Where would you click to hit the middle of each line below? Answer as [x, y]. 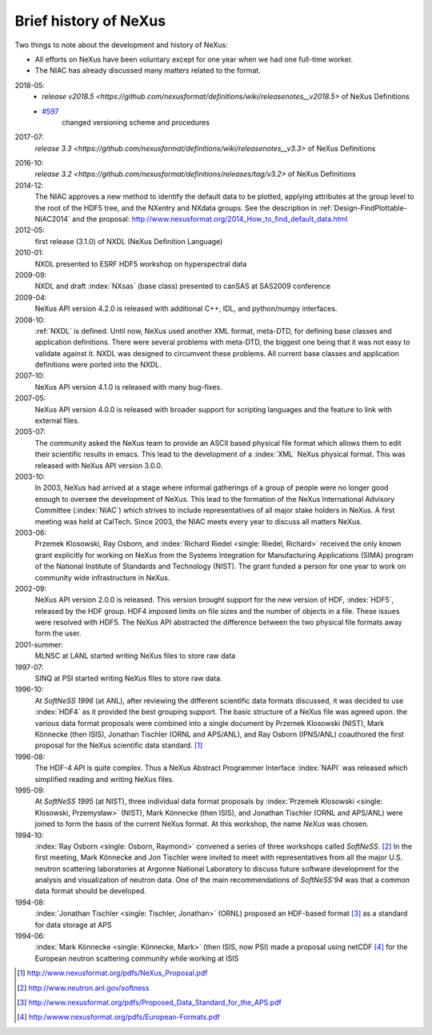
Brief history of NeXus [90, 21]
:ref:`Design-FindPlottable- [363, 207]
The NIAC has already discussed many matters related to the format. [148, 70]
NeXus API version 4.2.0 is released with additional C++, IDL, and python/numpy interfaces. [186, 309]
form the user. [58, 633]
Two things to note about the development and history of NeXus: [121, 45]
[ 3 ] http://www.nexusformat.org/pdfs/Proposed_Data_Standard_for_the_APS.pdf [149, 1002]
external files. [57, 421]
